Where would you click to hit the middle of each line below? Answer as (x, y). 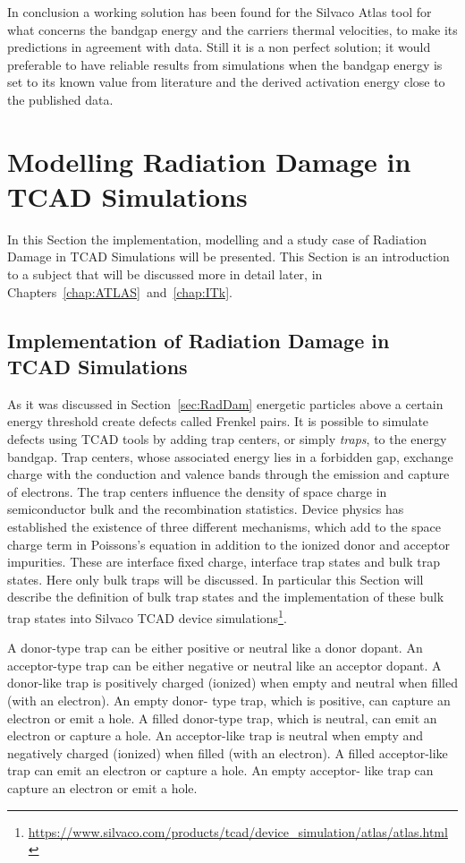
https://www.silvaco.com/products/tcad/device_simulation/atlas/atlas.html (238, 831)
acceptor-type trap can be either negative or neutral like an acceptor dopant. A (224, 665)
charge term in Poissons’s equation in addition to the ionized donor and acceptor (228, 544)
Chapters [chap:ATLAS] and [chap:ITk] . (120, 291)
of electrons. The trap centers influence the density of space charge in (197, 491)
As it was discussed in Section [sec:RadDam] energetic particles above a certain (225, 403)
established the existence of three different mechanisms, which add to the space (224, 526)
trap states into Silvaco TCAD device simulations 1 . (147, 616)
